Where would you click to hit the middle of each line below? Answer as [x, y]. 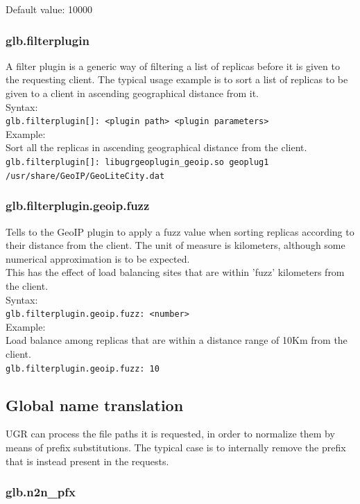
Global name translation [95, 405]
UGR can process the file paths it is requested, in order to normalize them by [170, 434]
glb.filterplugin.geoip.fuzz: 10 [83, 368]
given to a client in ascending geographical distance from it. [132, 93]
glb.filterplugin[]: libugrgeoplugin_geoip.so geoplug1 [137, 163]
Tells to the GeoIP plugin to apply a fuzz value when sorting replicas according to [180, 231]
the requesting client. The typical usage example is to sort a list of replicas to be [177, 79]
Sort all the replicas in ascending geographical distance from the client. [156, 147]
